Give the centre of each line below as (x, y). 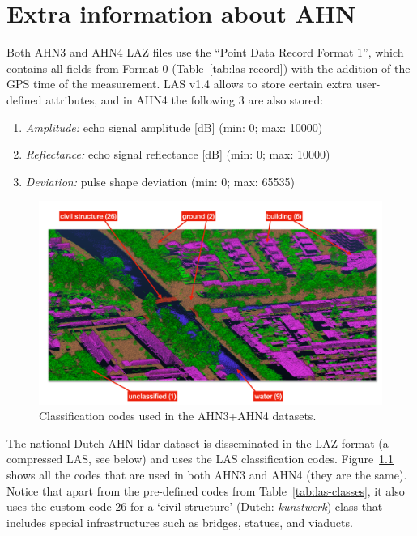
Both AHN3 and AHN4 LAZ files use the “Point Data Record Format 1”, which (205, 52)
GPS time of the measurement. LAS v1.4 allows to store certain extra (180, 84)
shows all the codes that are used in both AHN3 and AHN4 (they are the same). (207, 474)
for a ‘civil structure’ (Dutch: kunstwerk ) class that (257, 506)
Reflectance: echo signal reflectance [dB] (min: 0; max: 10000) (178, 154)
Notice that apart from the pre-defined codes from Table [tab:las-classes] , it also (206, 490)
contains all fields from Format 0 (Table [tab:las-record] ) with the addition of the (208, 68)
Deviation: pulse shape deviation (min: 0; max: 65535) (160, 181)
